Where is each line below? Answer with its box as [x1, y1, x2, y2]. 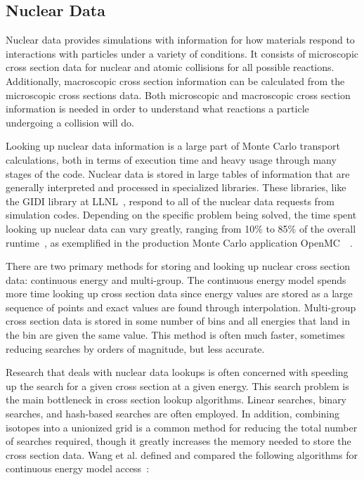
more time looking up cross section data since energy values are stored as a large [6, 286, 353, 301]
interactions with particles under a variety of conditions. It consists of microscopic [6, 46, 358, 60]
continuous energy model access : [6, 461, 150, 476]
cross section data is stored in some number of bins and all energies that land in [6, 313, 350, 328]
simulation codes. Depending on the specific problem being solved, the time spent [6, 207, 357, 222]
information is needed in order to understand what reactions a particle [6, 101, 309, 116]
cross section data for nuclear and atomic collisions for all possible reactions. [6, 60, 334, 74]
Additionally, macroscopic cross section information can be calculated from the [6, 73, 345, 88]
